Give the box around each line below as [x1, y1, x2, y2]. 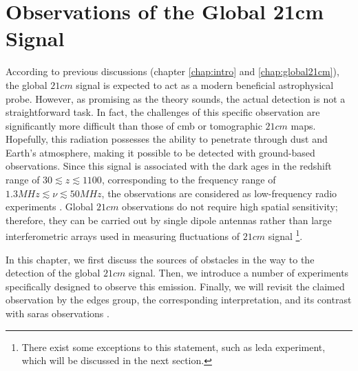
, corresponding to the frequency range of [101, 172, 276, 187]
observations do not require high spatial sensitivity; [122, 199, 338, 214]
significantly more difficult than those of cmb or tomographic [6, 118, 262, 132]
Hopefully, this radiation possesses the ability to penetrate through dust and [6, 132, 328, 146]
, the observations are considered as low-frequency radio [101, 186, 337, 200]
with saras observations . [6, 306, 109, 321]
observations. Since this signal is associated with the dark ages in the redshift [6, 159, 332, 173]
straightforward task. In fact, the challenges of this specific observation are [6, 105, 320, 119]
